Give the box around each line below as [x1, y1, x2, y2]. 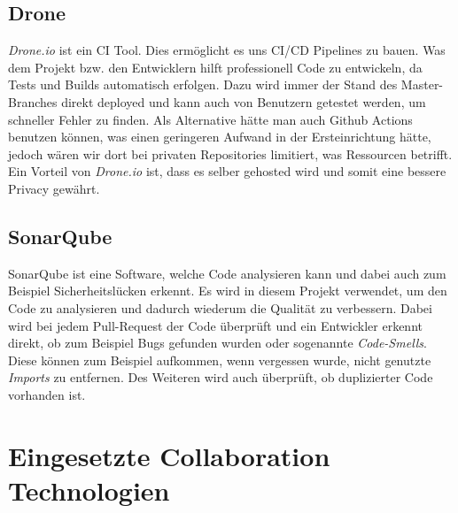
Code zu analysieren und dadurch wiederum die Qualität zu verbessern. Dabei [8, 298, 432, 317]
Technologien [8, 471, 170, 508]
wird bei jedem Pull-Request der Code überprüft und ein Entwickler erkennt [8, 316, 423, 334]
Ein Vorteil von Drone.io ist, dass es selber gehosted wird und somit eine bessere [8, 162, 446, 180]
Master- [400, 75, 444, 94]
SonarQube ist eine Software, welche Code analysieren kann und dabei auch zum [8, 264, 446, 282]
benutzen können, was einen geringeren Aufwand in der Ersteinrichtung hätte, [8, 127, 431, 146]
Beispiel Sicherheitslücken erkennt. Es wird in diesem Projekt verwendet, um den [8, 281, 447, 300]
